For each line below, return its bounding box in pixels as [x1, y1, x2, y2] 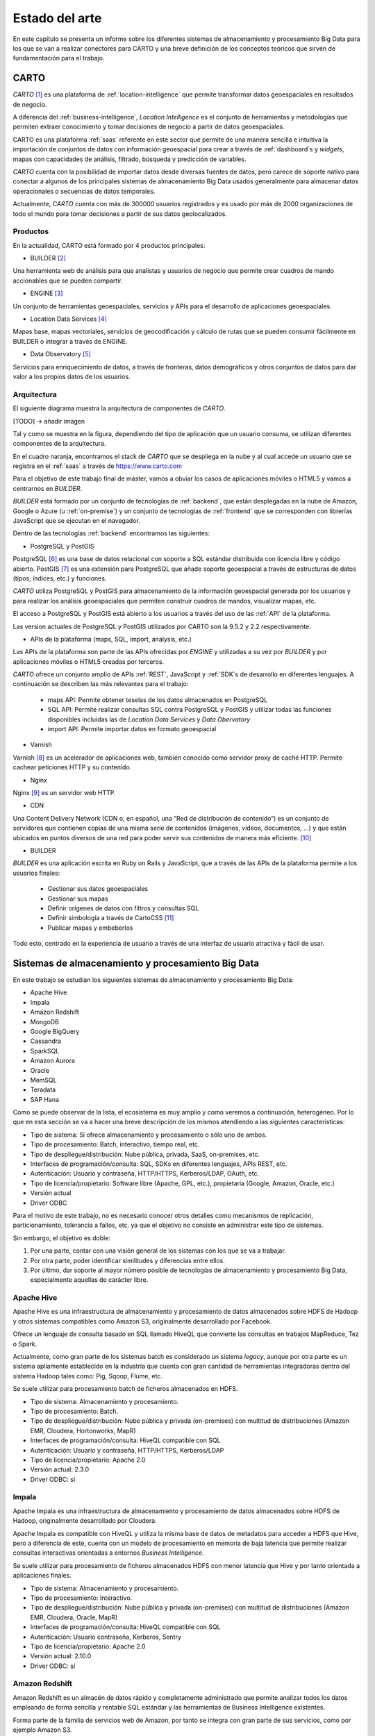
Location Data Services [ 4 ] [30, 315, 107, 323]
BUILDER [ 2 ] [30, 254, 66, 262]
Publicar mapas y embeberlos [47, 924, 133, 932]
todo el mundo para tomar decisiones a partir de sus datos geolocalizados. [12, 209, 227, 218]
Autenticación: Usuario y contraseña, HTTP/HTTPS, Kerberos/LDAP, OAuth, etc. [30, 1169, 260, 1178]
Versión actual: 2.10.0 [30, 1652, 92, 1660]
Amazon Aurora [30, 1056, 76, 1065]
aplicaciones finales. [12, 1571, 72, 1580]
